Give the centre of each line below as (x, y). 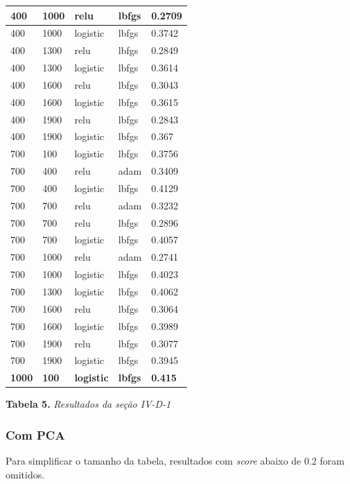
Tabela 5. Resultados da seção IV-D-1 (88, 404)
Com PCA (35, 434)
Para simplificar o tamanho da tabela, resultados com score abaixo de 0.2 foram (175, 461)
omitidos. (25, 474)
